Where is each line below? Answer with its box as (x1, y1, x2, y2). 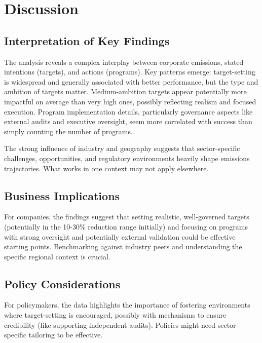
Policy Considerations (4, 276, 121, 291)
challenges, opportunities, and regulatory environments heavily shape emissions (4, 153, 250, 163)
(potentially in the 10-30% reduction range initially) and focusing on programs (4, 221, 248, 232)
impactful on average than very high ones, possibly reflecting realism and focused (4, 96, 256, 106)
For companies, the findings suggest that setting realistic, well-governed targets (4, 211, 249, 222)
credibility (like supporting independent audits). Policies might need (4, 319, 216, 330)
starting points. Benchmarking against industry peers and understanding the (4, 241, 242, 252)
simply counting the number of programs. (4, 126, 133, 136)
